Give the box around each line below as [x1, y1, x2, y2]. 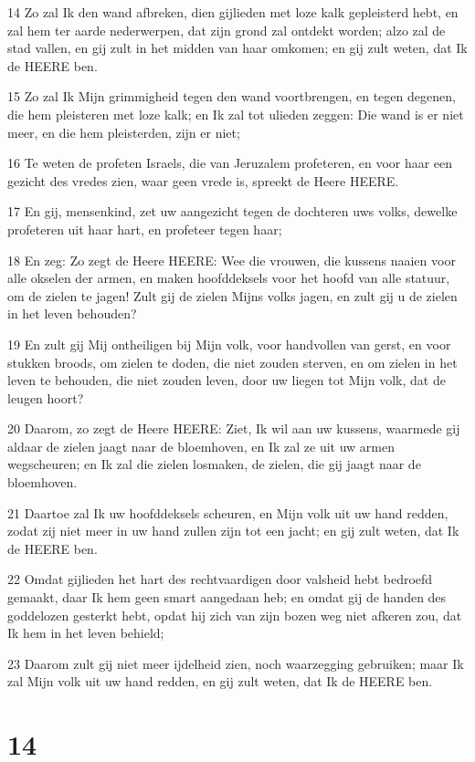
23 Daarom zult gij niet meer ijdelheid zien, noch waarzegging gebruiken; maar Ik [7, 653, 464, 673]
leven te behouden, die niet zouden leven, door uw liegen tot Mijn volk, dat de [7, 371, 446, 390]
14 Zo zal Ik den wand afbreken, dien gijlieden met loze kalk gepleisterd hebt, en [7, 3, 459, 21]
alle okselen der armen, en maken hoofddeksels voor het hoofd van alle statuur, [7, 268, 450, 287]
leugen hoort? [7, 388, 84, 407]
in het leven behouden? [7, 304, 137, 323]
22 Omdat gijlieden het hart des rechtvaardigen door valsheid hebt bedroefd [7, 569, 433, 589]
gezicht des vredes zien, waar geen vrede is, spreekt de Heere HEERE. [7, 171, 399, 190]
